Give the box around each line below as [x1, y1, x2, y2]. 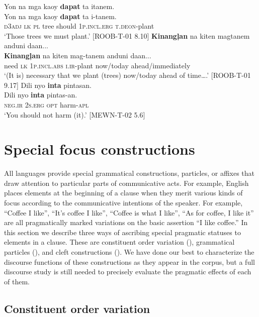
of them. [4, 276, 30, 286]
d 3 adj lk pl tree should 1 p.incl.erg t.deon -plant [4, 21, 154, 31]
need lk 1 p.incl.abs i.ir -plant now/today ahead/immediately [4, 60, 191, 70]
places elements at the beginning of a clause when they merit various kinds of [4, 187, 243, 198]
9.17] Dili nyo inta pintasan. [4, 79, 92, 90]
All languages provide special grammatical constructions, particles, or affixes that [4, 168, 255, 178]
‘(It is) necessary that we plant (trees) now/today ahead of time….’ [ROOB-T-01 [4, 70, 251, 80]
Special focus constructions [4, 139, 195, 159]
